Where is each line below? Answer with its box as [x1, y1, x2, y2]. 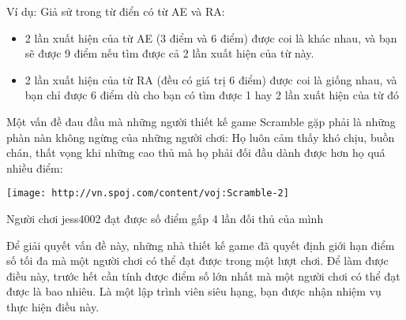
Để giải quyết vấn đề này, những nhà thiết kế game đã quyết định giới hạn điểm [6, 236, 395, 253]
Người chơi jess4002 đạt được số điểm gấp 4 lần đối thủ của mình [6, 210, 324, 226]
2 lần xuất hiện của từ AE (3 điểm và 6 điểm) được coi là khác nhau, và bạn [24, 29, 397, 46]
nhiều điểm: [6, 159, 63, 176]
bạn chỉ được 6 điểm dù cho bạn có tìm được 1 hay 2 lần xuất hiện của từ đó [24, 87, 400, 103]
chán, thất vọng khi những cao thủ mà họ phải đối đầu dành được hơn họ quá [6, 144, 385, 161]
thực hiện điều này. [6, 298, 100, 314]
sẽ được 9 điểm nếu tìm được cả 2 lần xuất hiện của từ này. [24, 45, 314, 61]
